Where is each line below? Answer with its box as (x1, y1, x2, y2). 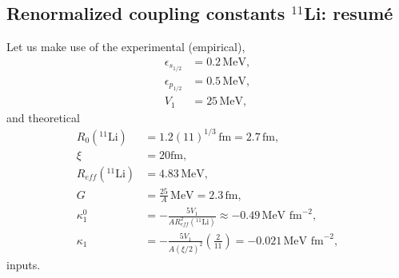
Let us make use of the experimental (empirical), (6, 38, 245, 55)
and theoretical (6, 109, 80, 125)
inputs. (6, 256, 41, 272)
